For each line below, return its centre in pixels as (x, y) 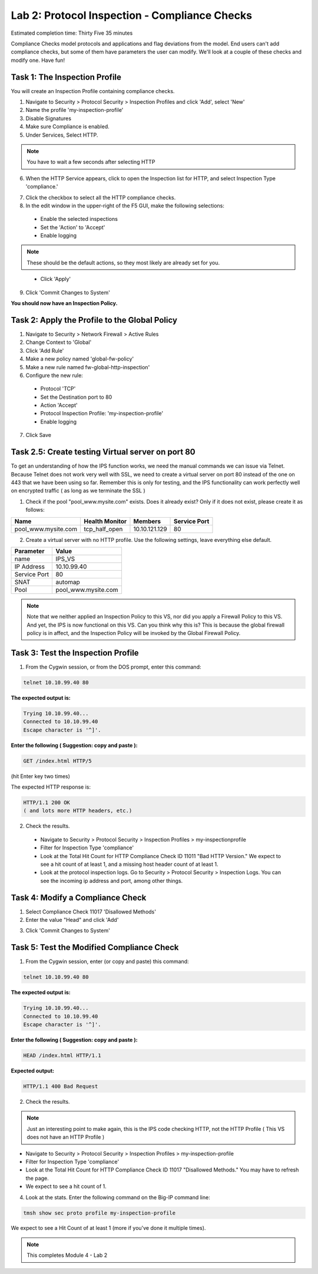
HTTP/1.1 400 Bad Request (61, 1086)
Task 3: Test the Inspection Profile (75, 653)
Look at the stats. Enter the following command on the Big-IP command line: (118, 1197)
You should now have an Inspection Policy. (64, 303)
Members (147, 521)
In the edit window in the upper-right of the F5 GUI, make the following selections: (125, 206)
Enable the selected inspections (79, 219)
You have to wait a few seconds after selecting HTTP (91, 162)
